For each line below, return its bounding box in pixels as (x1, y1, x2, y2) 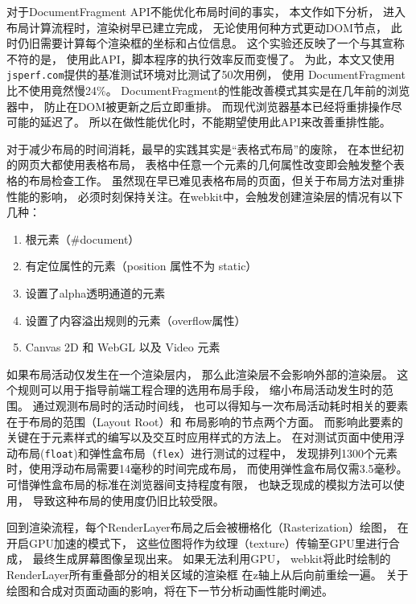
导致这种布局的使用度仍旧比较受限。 (32, 491, 224, 508)
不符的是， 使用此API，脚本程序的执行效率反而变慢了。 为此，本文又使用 (6, 50, 395, 67)
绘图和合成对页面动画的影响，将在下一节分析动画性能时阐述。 (6, 581, 333, 598)
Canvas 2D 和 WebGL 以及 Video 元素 (25, 339, 220, 355)
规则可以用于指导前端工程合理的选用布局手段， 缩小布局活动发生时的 (17, 381, 382, 398)
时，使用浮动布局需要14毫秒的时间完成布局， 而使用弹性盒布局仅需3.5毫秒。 (6, 460, 408, 477)
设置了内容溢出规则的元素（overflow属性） (25, 311, 246, 328)
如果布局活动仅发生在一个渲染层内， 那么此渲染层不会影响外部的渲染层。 (6, 365, 393, 382)
